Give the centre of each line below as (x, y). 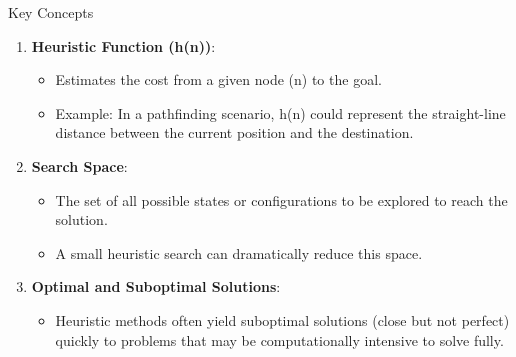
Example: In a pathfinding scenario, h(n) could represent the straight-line (280, 112)
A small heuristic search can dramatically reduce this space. (239, 252)
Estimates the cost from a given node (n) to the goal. (218, 79)
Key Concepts (51, 12)
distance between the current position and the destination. (234, 132)
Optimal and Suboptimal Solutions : (156, 286)
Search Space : (79, 165)
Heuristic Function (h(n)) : (123, 45)
